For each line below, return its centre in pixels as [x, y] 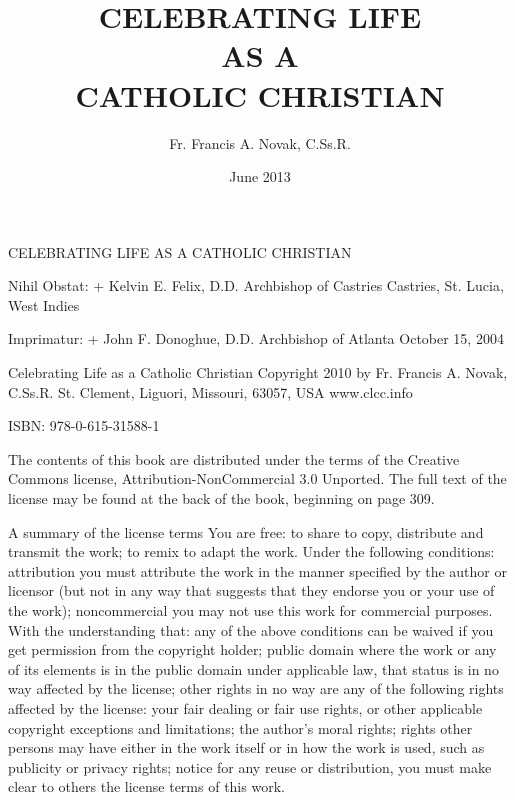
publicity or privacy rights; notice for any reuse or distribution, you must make [250, 766]
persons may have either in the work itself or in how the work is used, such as [246, 747]
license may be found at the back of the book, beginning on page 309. [221, 498]
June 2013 [260, 176]
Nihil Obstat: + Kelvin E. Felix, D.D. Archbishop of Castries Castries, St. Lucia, [256, 285]
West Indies [44, 304]
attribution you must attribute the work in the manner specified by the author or [257, 570]
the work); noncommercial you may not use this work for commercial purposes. [250, 610]
